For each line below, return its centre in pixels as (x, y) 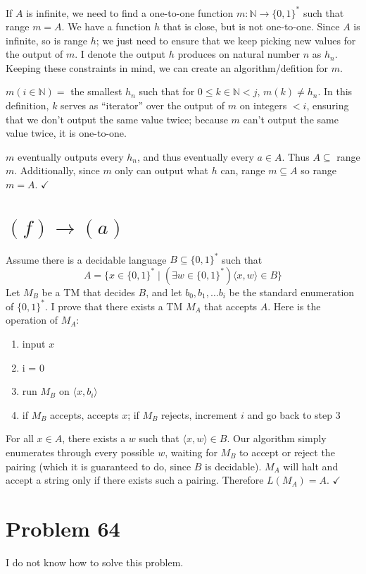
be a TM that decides (88, 292)
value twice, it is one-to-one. (66, 133)
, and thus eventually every (196, 156)
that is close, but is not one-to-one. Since (251, 26)
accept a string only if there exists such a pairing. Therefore (135, 480)
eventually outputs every (70, 156)
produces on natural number (239, 54)
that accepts (231, 306)
